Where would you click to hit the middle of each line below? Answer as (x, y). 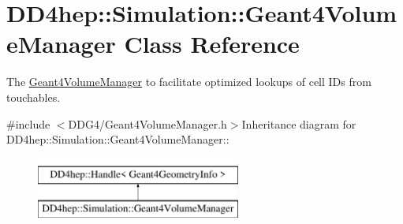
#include (28, 123)
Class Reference (212, 44)
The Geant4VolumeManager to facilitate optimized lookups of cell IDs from (189, 82)
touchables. (34, 97)
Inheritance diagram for (299, 123)
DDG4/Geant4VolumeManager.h (147, 123)
